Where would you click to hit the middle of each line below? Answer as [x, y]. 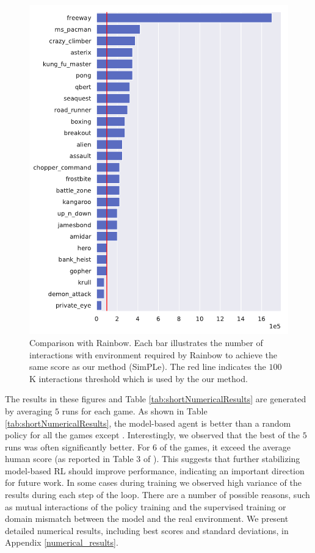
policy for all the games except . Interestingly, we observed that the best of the [152, 435]
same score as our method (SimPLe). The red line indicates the [148, 367]
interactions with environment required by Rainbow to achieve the [154, 354]
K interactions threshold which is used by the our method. [139, 378]
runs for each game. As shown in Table [135, 410]
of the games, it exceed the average [225, 446]
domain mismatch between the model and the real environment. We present [147, 519]
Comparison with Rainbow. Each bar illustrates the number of [146, 342]
